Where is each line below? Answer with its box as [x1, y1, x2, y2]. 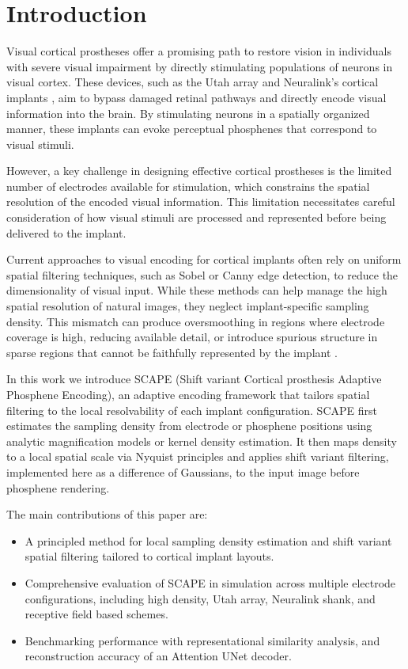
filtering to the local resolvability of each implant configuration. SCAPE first [6, 401, 377, 418]
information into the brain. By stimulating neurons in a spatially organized [6, 105, 370, 121]
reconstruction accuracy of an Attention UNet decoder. [25, 648, 292, 664]
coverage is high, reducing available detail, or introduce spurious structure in [6, 329, 378, 345]
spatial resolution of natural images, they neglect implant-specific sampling [6, 298, 369, 314]
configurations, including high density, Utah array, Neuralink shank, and [25, 590, 376, 606]
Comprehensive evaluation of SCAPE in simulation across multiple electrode [25, 574, 396, 591]
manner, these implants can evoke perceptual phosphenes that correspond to [6, 120, 377, 137]
